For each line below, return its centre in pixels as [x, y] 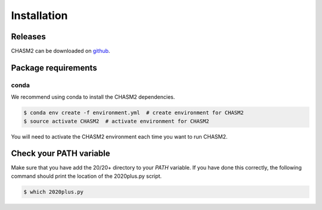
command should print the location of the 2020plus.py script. [86, 176]
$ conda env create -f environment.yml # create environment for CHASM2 [134, 113]
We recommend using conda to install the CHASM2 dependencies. [93, 97]
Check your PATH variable [61, 154]
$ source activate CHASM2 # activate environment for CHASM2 [116, 121]
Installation [39, 15]
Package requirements [54, 68]
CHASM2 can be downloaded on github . [61, 51]
